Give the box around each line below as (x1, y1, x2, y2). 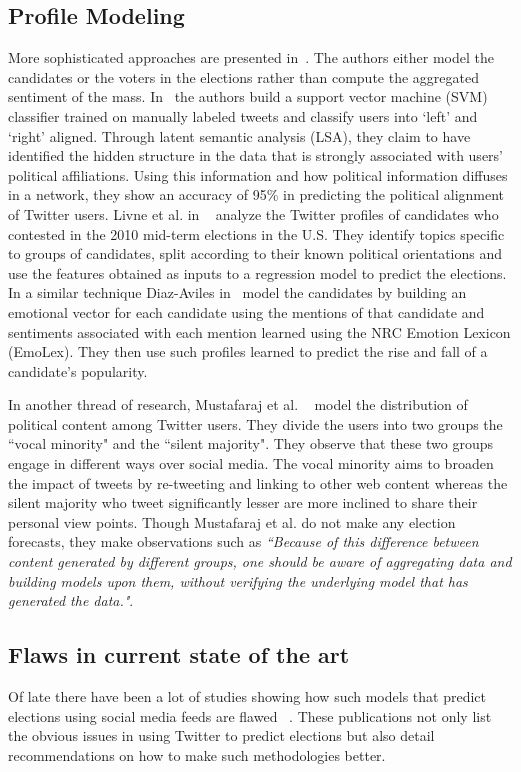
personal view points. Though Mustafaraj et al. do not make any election (8, 511, 456, 532)
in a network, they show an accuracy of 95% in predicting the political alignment (8, 184, 505, 205)
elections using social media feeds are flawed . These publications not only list (8, 705, 492, 726)
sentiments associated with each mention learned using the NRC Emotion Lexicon (8, 321, 511, 342)
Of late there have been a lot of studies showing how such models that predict (8, 686, 486, 707)
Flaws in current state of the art (8, 639, 350, 670)
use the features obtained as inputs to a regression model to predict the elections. (8, 262, 507, 283)
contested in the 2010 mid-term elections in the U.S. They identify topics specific (8, 223, 505, 244)
